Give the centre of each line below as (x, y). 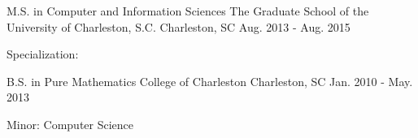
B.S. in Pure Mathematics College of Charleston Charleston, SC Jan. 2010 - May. (210, 81)
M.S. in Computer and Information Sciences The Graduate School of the (188, 11)
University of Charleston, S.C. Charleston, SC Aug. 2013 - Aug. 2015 (179, 26)
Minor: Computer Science (70, 124)
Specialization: (43, 54)
